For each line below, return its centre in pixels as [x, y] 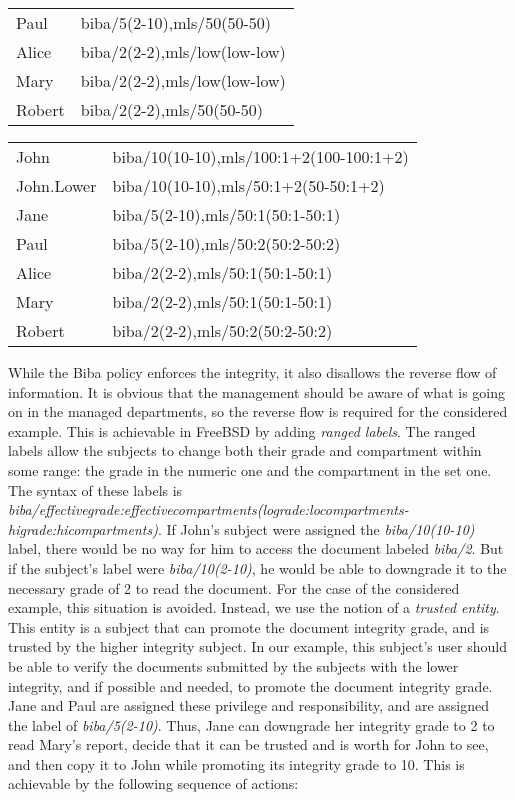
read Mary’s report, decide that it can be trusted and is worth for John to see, [248, 744]
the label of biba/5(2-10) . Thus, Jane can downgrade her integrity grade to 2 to [251, 724]
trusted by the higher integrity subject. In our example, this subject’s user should [257, 646]
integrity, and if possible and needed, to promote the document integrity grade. [250, 685]
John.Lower [56, 185]
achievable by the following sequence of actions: [153, 783]
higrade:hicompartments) [83, 528]
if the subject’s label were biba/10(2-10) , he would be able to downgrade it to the [257, 567]
